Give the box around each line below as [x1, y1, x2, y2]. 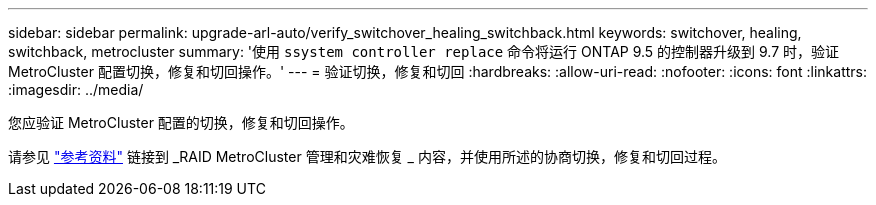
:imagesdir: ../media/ [8, 81, 144, 98]
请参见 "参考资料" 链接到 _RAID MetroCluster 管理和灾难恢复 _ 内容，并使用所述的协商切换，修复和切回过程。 [8, 148, 726, 165]
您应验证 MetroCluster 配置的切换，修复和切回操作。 [8, 114, 354, 131]
